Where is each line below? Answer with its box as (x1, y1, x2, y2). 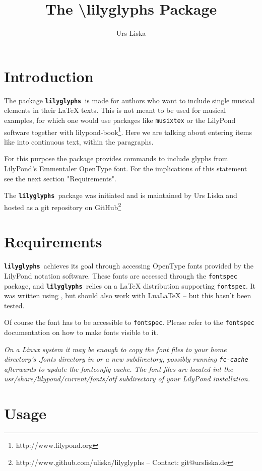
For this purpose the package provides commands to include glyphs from (4, 153, 228, 164)
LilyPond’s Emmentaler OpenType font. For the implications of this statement (4, 163, 247, 173)
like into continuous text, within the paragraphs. (4, 136, 154, 147)
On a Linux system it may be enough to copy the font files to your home (4, 344, 227, 354)
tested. (4, 300, 25, 310)
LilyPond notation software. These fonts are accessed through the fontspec (4, 270, 237, 281)
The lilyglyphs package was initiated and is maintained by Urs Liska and (4, 190, 237, 200)
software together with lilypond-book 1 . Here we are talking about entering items (4, 125, 252, 137)
